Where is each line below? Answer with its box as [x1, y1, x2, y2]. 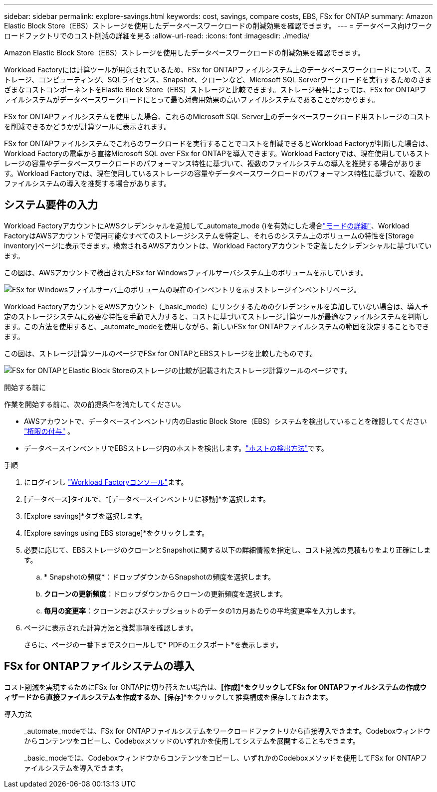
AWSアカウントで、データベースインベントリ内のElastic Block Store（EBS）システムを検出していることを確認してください [24, 416, 427, 425]
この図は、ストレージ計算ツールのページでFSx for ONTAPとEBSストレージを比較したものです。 [4, 349, 317, 358]
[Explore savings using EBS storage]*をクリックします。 [24, 528, 209, 537]
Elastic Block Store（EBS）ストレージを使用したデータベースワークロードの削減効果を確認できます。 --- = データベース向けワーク [4, 21, 433, 30]
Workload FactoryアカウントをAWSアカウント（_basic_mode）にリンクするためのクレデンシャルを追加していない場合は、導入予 [4, 302, 429, 311]
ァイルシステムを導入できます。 [24, 763, 128, 772]
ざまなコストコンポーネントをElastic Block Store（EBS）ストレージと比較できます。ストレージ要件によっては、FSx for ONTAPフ [4, 85, 427, 94]
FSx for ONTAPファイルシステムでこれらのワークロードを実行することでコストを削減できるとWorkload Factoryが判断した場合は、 [4, 139, 433, 148]
